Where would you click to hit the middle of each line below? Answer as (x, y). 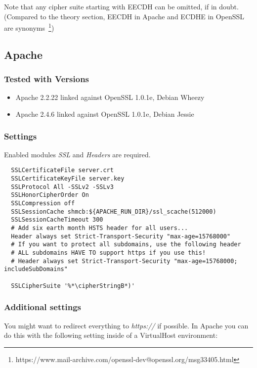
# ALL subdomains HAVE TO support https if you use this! (108, 253)
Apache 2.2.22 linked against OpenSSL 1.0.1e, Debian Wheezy (110, 97)
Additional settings (43, 307)
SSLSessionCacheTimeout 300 (57, 220)
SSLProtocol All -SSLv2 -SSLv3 (62, 187)
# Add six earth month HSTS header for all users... (100, 228)
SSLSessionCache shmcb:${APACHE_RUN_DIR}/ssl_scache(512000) (114, 211)
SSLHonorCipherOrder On (50, 195)
